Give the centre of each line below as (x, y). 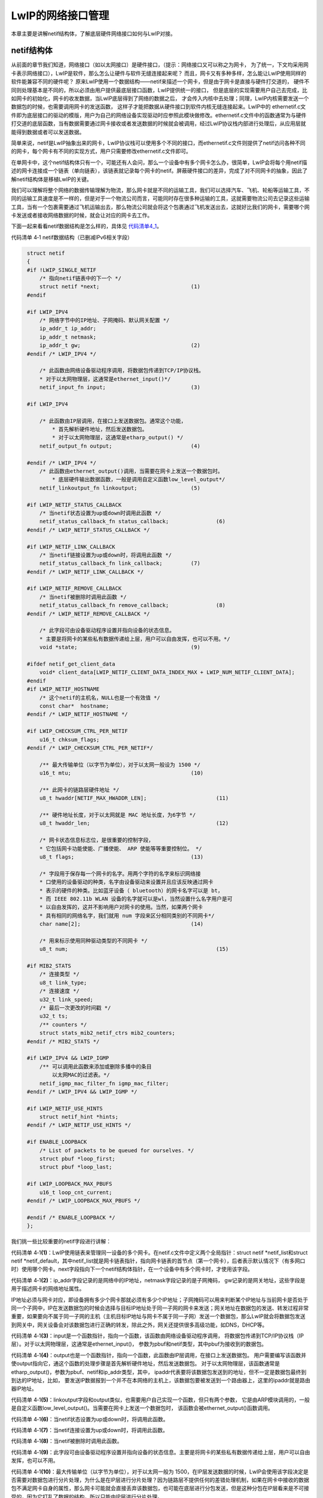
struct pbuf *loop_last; (76, 1167)
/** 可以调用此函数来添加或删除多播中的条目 (95, 1066)
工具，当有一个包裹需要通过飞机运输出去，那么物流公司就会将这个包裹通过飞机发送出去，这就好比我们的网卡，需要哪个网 (160, 207)
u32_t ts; (54, 1016)
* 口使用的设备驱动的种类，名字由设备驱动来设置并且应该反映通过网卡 (126, 882)
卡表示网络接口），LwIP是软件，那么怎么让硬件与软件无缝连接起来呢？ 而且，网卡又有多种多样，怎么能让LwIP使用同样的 (159, 73)
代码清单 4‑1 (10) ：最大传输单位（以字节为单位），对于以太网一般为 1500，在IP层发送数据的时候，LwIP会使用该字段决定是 (160, 1472)
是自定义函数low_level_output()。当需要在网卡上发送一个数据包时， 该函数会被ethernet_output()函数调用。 (142, 1408)
